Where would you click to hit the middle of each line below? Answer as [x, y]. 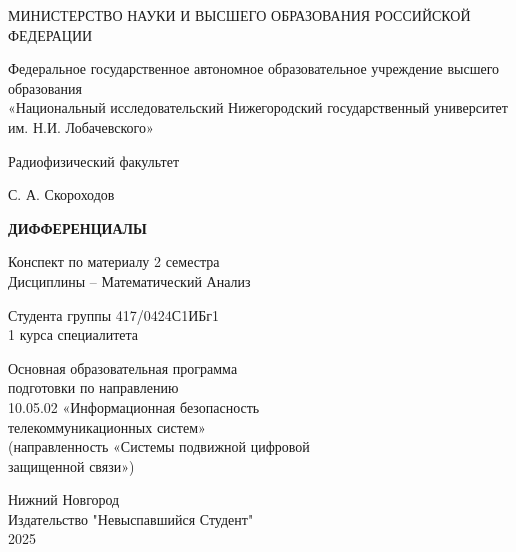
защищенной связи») [71, 465]
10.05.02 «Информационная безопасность [134, 406]
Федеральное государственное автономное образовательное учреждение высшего [254, 68]
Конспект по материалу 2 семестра [114, 261]
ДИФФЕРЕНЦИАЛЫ [77, 227]
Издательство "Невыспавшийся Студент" [131, 518]
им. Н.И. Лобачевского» [81, 126]
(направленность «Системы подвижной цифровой [159, 446]
